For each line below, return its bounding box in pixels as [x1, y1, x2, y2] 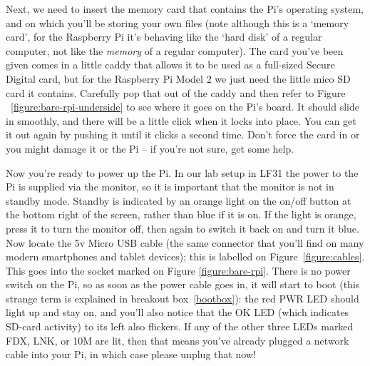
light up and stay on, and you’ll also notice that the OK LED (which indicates [6, 305, 349, 320]
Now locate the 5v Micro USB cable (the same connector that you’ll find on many [6, 235, 364, 250]
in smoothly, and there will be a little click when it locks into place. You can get [6, 113, 356, 128]
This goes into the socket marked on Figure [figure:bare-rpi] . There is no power [6, 263, 351, 278]
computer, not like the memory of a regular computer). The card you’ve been [6, 43, 344, 58]
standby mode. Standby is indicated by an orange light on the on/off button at [6, 193, 351, 208]
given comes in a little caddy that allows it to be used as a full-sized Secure [6, 57, 335, 72]
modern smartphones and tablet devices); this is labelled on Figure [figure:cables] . [6, 249, 365, 264]
